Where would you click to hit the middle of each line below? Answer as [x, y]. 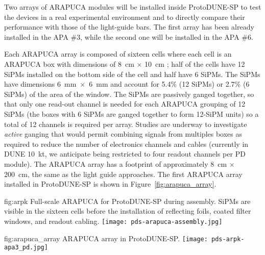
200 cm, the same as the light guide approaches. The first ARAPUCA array [123, 174]
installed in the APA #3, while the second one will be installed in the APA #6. [129, 36]
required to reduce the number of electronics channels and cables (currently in [126, 144]
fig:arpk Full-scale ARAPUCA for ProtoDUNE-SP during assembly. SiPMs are [127, 201]
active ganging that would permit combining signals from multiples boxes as [123, 134]
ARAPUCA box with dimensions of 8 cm [69, 63]
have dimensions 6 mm [40, 84]
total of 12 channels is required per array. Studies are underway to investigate [126, 124]
